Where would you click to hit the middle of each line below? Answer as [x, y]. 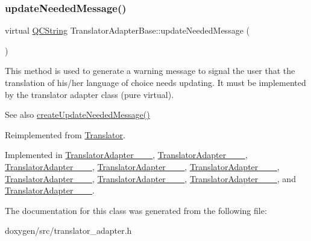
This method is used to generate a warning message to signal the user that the [150, 71]
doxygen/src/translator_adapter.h [68, 230]
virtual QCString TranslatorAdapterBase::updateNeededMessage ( [127, 30]
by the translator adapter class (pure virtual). [90, 94]
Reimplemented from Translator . [65, 134]
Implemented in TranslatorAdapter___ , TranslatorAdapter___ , [126, 155]
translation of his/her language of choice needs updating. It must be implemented [155, 82]
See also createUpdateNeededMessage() [77, 114]
